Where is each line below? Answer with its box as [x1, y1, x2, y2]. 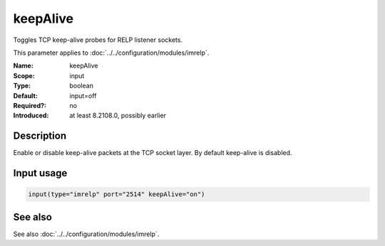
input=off [69, 91, 97, 100]
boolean [69, 82, 94, 90]
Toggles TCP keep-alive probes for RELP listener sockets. [13, 36, 183, 44]
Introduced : [13, 111, 49, 120]
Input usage [13, 167, 68, 179]
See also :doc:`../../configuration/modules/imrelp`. [13, 230, 160, 238]
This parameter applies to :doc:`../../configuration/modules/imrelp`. [13, 48, 210, 57]
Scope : [13, 71, 35, 80]
